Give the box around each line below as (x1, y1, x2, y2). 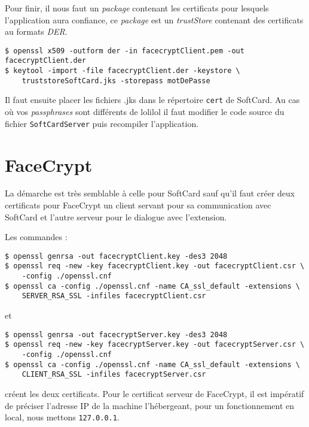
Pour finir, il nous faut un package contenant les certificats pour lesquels (5, 2, 269, 14)
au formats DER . (5, 25, 68, 38)
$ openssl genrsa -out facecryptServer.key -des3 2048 (5, 330, 228, 339)
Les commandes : (5, 231, 68, 243)
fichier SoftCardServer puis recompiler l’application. (5, 117, 199, 129)
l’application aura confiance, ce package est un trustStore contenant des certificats (5, 13, 304, 26)
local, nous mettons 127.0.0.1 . (5, 411, 120, 423)
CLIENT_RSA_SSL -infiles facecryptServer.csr (22, 370, 206, 379)
